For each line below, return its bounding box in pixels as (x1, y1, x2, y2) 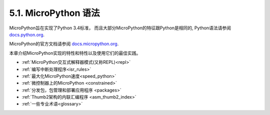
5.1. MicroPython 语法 (9, 7, 100, 18)
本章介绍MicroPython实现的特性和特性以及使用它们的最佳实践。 (9, 50, 141, 56)
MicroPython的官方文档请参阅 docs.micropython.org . (9, 41, 119, 47)
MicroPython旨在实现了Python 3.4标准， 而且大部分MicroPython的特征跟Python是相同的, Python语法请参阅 (9, 25, 231, 31)
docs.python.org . (9, 31, 45, 37)
